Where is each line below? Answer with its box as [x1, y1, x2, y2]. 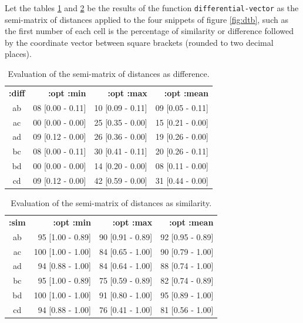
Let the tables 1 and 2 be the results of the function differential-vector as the [5, 2, 299, 14]
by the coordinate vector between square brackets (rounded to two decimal [5, 36, 274, 48]
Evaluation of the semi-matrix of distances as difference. [8, 68, 210, 80]
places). [5, 48, 32, 60]
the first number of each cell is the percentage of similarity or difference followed [5, 25, 294, 37]
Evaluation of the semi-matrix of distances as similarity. [11, 197, 212, 209]
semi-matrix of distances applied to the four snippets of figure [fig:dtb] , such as [5, 13, 288, 25]
